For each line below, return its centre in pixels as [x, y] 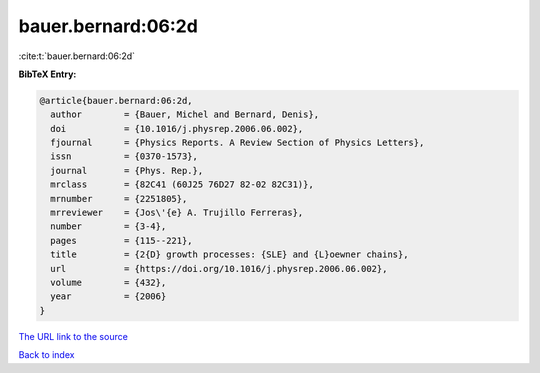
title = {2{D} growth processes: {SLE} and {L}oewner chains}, [229, 254]
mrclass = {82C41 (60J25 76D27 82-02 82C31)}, [182, 184]
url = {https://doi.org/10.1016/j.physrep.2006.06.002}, [219, 268]
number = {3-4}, [108, 226]
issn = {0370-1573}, [124, 156]
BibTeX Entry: [47, 74]
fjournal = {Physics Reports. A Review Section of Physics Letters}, [237, 143]
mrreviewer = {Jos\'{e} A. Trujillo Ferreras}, [177, 213]
